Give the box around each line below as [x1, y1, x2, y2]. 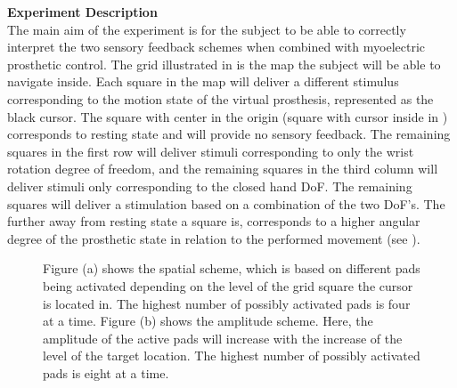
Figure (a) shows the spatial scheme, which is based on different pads [43, 259, 420, 278]
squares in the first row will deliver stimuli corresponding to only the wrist [7, 141, 414, 160]
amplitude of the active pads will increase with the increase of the [43, 328, 403, 347]
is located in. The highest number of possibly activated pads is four [43, 294, 411, 312]
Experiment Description [7, 3, 158, 20]
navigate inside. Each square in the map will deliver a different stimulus [7, 72, 399, 91]
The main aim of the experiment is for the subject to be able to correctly [7, 20, 406, 38]
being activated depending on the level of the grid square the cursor [43, 276, 413, 295]
